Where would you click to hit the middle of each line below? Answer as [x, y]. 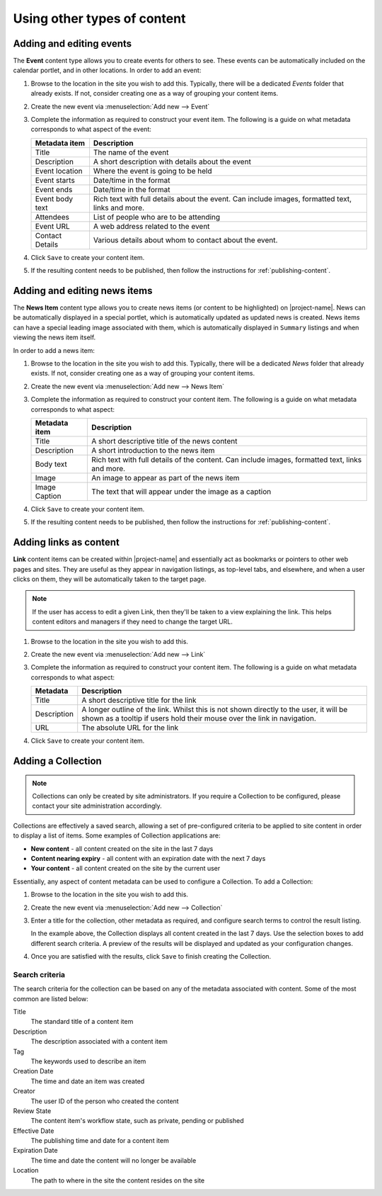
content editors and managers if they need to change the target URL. [133, 622]
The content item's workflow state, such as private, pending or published [137, 1121]
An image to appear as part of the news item [166, 478]
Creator [24, 1091]
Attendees [52, 217]
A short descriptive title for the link [139, 700]
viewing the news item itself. [54, 337]
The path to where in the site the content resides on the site [118, 1180]
